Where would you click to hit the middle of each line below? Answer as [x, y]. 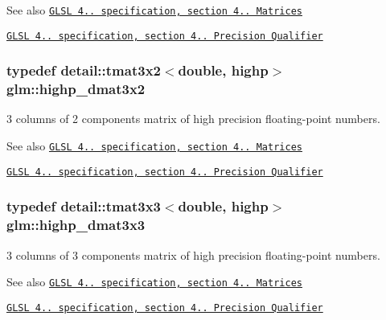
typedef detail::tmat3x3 [84, 206]
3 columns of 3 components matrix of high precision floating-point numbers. [193, 254]
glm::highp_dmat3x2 [76, 89]
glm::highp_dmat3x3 [76, 225]
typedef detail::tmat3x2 [84, 70]
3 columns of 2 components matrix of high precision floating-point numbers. [193, 119]
